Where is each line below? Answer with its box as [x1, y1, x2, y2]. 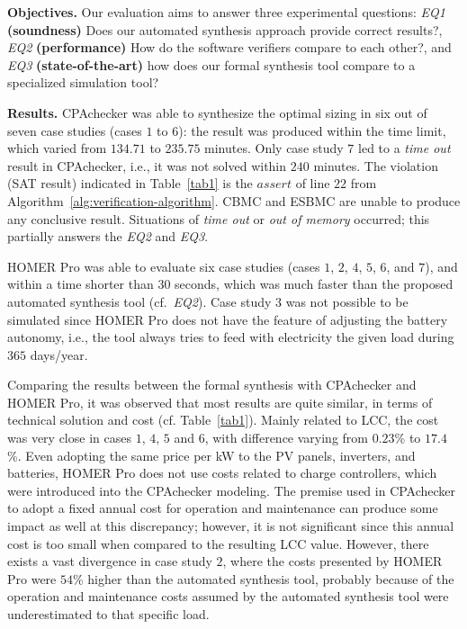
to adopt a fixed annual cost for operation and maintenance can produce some [7, 499, 438, 517]
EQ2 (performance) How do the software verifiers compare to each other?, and [7, 38, 452, 57]
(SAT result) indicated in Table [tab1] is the [7, 174, 253, 193]
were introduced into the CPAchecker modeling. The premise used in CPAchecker [7, 481, 456, 499]
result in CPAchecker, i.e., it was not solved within [7, 156, 287, 175]
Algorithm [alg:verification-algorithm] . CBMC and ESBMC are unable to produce [7, 191, 461, 210]
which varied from [7, 139, 107, 157]
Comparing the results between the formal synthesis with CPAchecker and [7, 375, 417, 394]
